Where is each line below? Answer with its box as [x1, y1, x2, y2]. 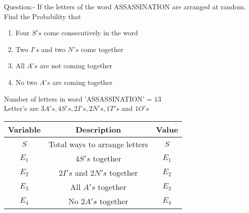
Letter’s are [4, 103, 39, 113]
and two [41, 44, 65, 54]
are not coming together [39, 60, 112, 71]
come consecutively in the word [43, 27, 138, 38]
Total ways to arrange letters [48, 138, 148, 150]
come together [81, 44, 124, 54]
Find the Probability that [4, 11, 81, 21]
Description [75, 123, 122, 135]
